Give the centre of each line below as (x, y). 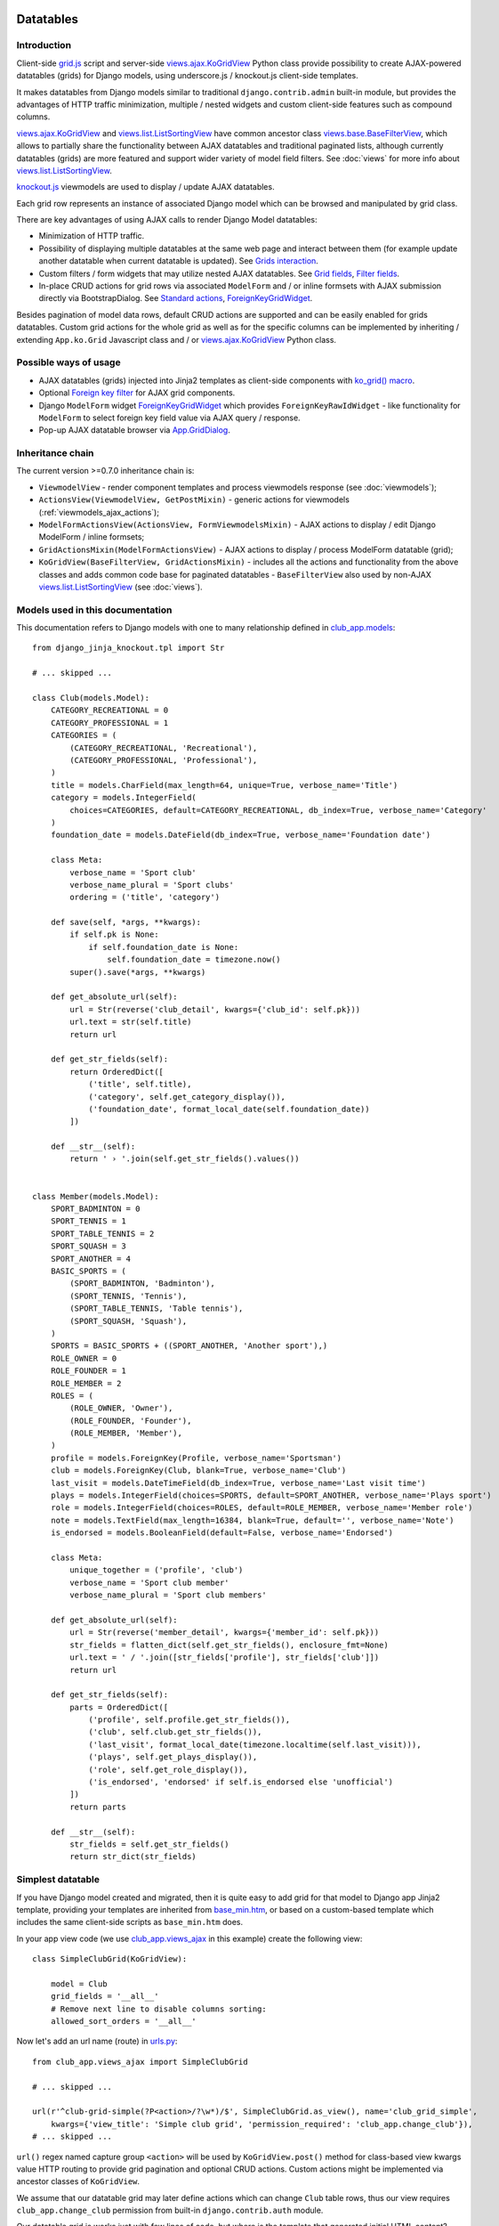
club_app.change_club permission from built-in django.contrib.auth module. (170, 2210)
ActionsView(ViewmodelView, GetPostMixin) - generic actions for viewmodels (194, 500)
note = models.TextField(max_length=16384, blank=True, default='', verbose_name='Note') (252, 1520)
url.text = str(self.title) (131, 1022)
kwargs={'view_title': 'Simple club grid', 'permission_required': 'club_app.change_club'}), (262, 2124)
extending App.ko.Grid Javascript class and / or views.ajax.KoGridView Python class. (177, 339)
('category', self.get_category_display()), (187, 1097)
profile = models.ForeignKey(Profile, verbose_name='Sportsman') (196, 1458)
